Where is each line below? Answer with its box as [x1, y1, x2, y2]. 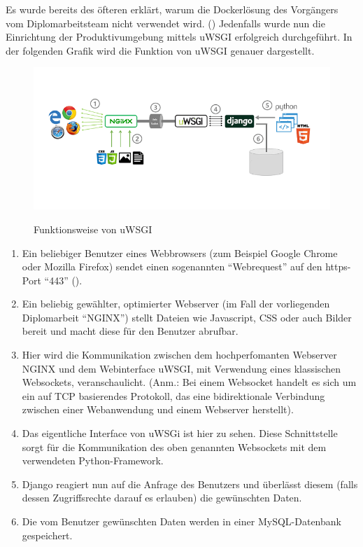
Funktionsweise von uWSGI [34, 221, 152, 236]
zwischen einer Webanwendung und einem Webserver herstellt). [22, 402, 294, 417]
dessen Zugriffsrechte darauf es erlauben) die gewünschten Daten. [22, 490, 302, 505]
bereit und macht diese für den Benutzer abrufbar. [22, 324, 239, 338]
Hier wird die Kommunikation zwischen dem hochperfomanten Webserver [22, 347, 337, 362]
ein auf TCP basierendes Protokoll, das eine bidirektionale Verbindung [22, 388, 325, 403]
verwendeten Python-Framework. [22, 453, 164, 468]
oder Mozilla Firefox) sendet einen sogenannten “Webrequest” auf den [22, 259, 322, 274]
